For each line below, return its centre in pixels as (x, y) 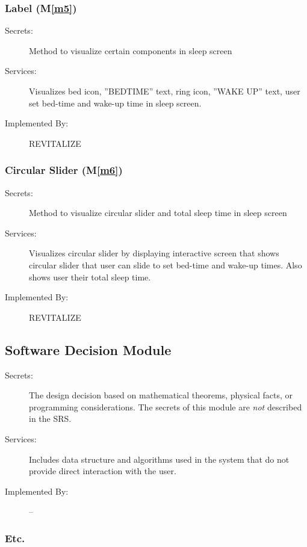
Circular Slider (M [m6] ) (64, 170)
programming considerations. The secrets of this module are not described (166, 406)
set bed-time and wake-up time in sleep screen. (115, 103)
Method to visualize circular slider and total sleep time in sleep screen (158, 213)
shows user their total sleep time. (90, 277)
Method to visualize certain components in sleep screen (131, 50)
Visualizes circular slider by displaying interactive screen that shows (154, 253)
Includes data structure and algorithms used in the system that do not (159, 459)
